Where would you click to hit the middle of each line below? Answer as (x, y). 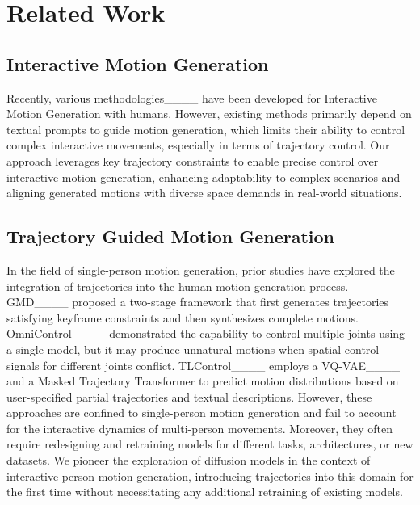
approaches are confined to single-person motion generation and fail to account (202, 412)
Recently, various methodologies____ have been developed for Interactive (192, 97)
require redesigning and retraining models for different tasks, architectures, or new (210, 444)
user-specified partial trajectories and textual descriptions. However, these (189, 396)
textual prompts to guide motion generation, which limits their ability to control (206, 129)
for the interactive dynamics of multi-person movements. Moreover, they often (199, 428)
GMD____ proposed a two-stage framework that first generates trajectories (198, 302)
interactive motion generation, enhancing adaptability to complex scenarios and (204, 177)
